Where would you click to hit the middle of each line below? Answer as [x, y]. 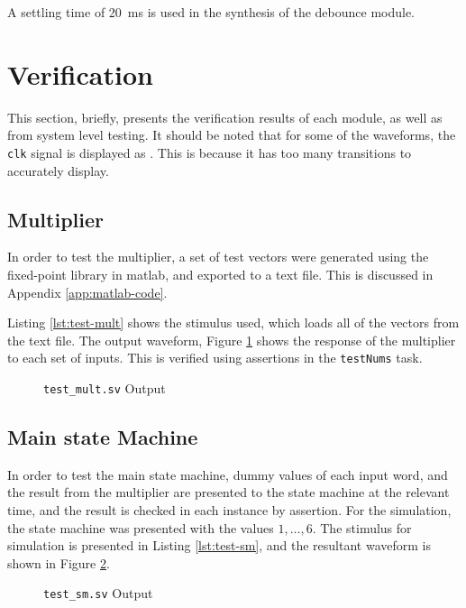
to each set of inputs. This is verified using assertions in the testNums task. [215, 358]
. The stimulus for [362, 527]
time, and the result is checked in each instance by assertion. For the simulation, [229, 510]
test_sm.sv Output [98, 593]
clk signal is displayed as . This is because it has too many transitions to [210, 152]
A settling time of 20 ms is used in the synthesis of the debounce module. [211, 12]
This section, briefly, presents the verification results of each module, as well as [225, 117]
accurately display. [58, 170]
